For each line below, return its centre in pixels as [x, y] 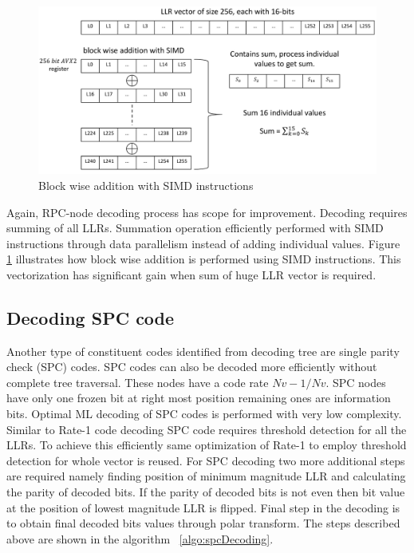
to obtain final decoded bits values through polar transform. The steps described [203, 523]
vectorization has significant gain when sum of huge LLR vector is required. [191, 274]
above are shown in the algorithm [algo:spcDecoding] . [140, 538]
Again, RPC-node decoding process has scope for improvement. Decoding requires [207, 212]
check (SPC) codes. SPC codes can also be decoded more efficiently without [192, 367]
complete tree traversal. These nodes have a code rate [138, 382]
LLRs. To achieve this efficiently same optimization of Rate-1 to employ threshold [207, 445]
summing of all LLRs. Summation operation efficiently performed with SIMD [195, 228]
